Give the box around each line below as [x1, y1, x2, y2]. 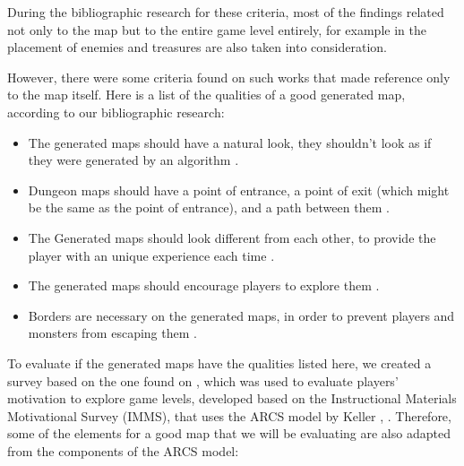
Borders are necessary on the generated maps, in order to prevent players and [28, 306, 455, 324]
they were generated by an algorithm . [28, 151, 239, 169]
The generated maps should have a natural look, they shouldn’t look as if [28, 133, 432, 151]
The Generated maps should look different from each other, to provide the [28, 228, 436, 246]
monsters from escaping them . [28, 324, 197, 342]
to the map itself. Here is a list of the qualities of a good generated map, [7, 85, 406, 104]
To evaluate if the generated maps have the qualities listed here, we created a [7, 353, 432, 372]
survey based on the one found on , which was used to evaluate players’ [7, 371, 399, 390]
